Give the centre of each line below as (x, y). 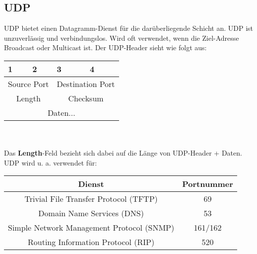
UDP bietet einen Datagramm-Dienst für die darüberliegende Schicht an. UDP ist (128, 28)
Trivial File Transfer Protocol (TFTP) (91, 199)
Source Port (29, 84)
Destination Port (86, 84)
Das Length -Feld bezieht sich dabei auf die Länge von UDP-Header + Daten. (123, 153)
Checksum (86, 98)
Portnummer (208, 184)
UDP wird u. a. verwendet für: (51, 162)
